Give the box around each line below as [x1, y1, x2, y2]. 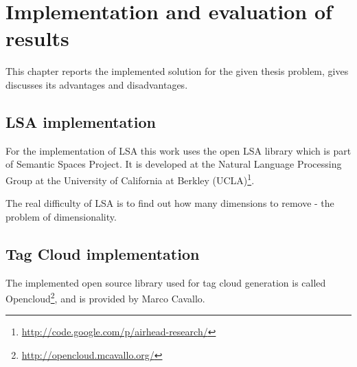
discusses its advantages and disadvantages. [5, 77, 188, 91]
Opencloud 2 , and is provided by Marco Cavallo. [5, 289, 205, 305]
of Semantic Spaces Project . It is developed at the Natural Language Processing [5, 157, 342, 171]
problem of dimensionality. [5, 209, 117, 223]
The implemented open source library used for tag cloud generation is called [5, 275, 326, 289]
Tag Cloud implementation [5, 243, 200, 264]
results [5, 24, 69, 52]
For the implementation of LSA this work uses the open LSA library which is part [5, 143, 352, 157]
